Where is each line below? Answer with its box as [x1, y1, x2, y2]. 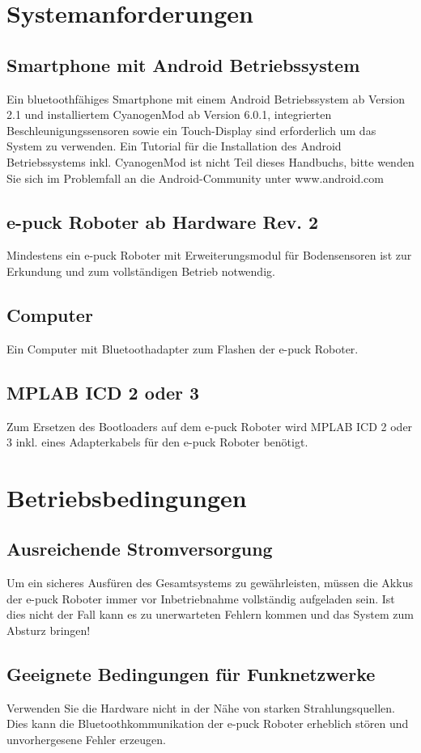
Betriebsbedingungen [6, 480, 247, 514]
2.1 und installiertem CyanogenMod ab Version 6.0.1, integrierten [6, 106, 332, 123]
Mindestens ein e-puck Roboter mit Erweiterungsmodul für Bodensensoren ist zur [6, 247, 412, 264]
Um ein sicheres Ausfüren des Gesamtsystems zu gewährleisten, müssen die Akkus [6, 574, 413, 591]
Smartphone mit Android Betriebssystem [6, 52, 360, 77]
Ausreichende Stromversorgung [6, 536, 273, 561]
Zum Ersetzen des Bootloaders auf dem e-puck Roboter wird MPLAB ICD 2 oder [6, 417, 413, 434]
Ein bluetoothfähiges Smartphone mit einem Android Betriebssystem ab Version [6, 90, 406, 107]
